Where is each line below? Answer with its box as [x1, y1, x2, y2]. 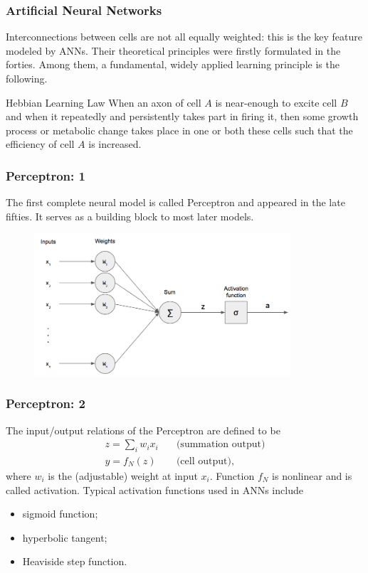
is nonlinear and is [272, 468, 352, 483]
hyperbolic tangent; [22, 530, 107, 545]
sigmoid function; [22, 506, 98, 521]
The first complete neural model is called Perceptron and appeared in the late [6, 195, 345, 210]
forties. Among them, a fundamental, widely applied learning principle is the [6, 57, 340, 72]
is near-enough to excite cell [215, 95, 337, 109]
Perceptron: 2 [6, 395, 85, 412]
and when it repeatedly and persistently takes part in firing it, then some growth [6, 109, 359, 124]
